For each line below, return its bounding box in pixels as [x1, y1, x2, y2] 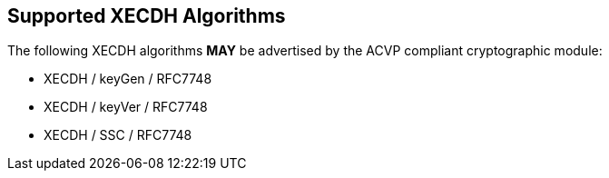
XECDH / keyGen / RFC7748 [44, 71, 212, 87]
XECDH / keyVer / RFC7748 [44, 99, 208, 115]
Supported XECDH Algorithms [7, 5, 286, 27]
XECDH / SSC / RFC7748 [44, 127, 192, 143]
